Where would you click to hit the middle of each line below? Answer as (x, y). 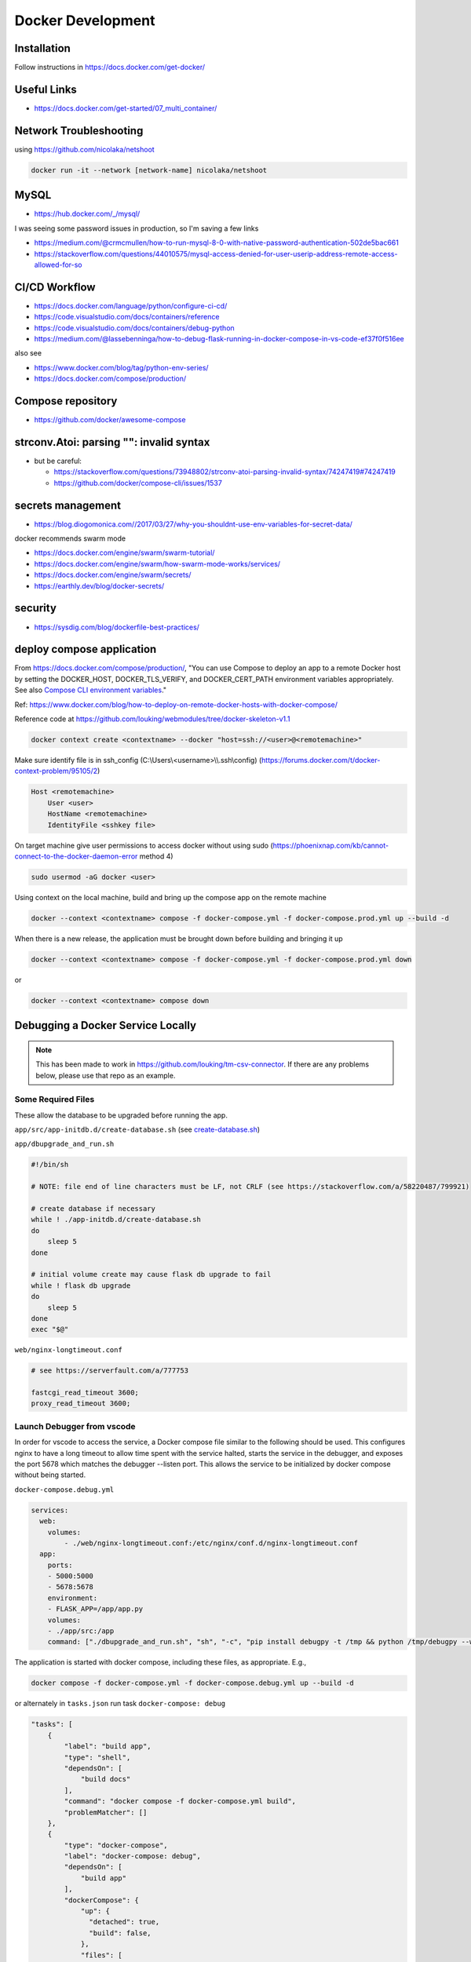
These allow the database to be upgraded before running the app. (121, 1115)
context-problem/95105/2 (56, 771)
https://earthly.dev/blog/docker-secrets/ (99, 585)
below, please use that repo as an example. (106, 1075)
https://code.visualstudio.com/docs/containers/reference (127, 317)
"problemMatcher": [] (106, 1812)
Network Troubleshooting (79, 131)
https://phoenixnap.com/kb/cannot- (330, 845)
